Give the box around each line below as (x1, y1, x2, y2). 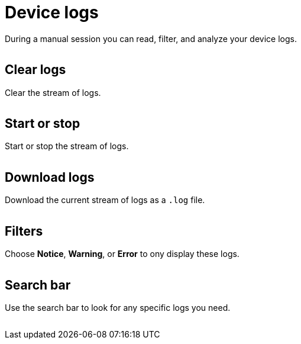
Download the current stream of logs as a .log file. (5, 195, 205, 205)
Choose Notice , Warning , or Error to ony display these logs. (5, 249, 239, 259)
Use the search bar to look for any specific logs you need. (5, 302, 231, 313)
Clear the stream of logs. (5, 87, 101, 98)
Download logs (5, 169, 95, 185)
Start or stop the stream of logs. (5, 141, 129, 152)
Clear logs (5, 62, 66, 78)
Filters (5, 223, 43, 239)
